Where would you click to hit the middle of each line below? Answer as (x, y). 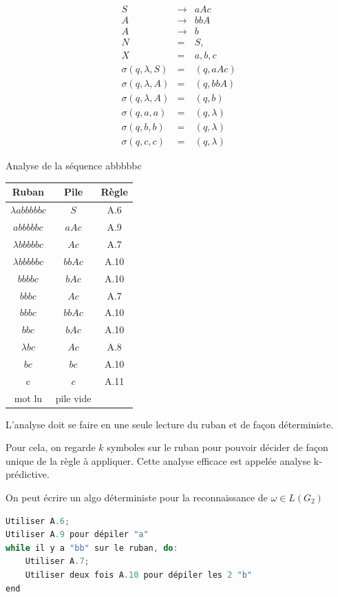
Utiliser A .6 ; (38, 521)
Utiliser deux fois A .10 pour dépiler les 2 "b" (138, 575)
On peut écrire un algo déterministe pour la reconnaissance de (137, 497)
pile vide (73, 398)
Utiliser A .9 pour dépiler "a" (77, 535)
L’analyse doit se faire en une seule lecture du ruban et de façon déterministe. (170, 424)
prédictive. (28, 474)
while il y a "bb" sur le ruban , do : (92, 548)
